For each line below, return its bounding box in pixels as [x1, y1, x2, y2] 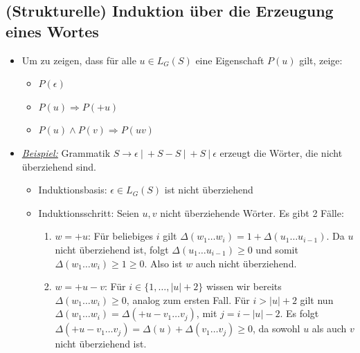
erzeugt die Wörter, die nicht [219, 145, 343, 160]
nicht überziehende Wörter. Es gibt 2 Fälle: [160, 205, 344, 220]
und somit [255, 242, 298, 256]
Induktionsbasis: [38, 182, 107, 197]
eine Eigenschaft [195, 53, 264, 67]
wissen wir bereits [206, 279, 282, 294]
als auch [312, 321, 347, 336]
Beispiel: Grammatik [21, 145, 111, 160]
